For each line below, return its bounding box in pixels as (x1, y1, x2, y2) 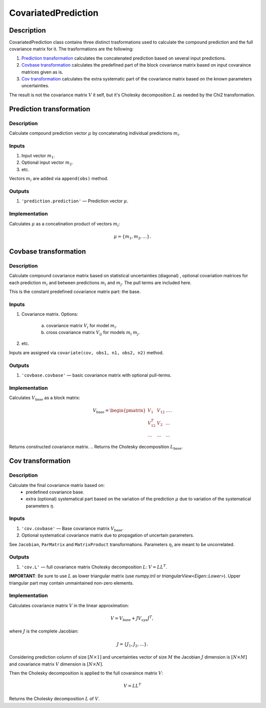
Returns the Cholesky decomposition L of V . (9, 696, 100, 702)
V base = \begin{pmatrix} (93, 408, 146, 414)
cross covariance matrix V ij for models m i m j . (46, 329, 140, 336)
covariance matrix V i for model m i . (46, 322, 118, 330)
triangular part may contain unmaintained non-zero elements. (9, 580, 134, 586)
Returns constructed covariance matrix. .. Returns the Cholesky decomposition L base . (9, 444, 183, 451)
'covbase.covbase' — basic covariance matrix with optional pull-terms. (21, 372, 172, 378)
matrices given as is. (21, 69, 64, 75)
